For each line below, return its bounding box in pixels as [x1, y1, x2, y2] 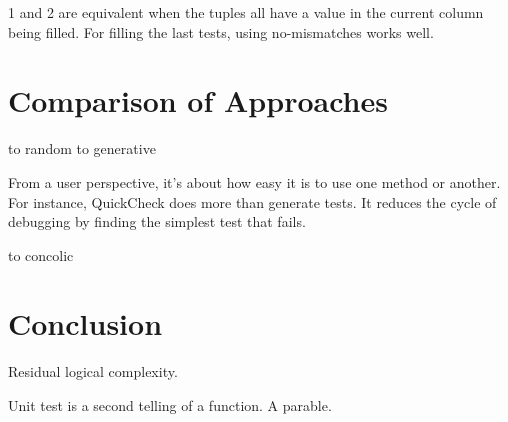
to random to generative [8, 138, 156, 159]
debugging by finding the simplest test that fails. [8, 211, 306, 232]
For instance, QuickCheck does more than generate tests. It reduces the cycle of [8, 191, 497, 212]
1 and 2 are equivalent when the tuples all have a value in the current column [8, 2, 484, 22]
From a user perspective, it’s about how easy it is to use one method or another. [8, 171, 501, 192]
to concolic [8, 244, 74, 265]
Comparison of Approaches [8, 80, 388, 121]
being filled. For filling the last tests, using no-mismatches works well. [8, 21, 434, 42]
